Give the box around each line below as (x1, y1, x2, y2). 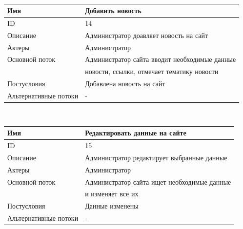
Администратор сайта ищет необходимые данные (85, 176, 231, 187)
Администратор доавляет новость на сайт (85, 30, 208, 40)
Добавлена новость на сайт (85, 78, 165, 89)
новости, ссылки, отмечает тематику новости (85, 66, 219, 76)
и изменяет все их (85, 189, 139, 199)
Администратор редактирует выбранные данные (85, 152, 227, 162)
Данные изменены (85, 201, 139, 211)
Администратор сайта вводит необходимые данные (85, 54, 236, 64)
